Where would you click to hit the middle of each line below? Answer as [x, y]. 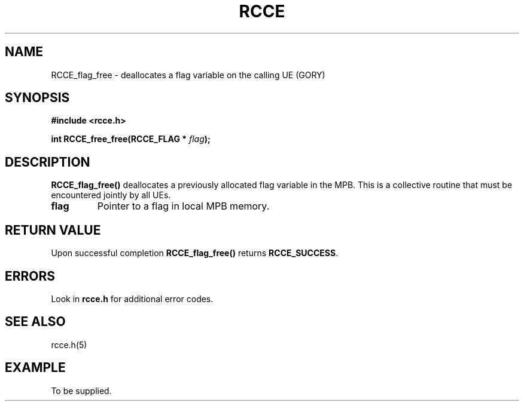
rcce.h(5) [69, 345]
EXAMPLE [35, 368]
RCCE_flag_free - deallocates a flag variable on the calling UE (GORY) [188, 75]
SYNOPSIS [37, 98]
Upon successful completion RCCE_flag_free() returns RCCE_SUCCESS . [195, 253]
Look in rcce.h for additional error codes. [132, 299]
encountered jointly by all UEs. [111, 195]
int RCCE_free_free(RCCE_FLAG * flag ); [131, 139]
